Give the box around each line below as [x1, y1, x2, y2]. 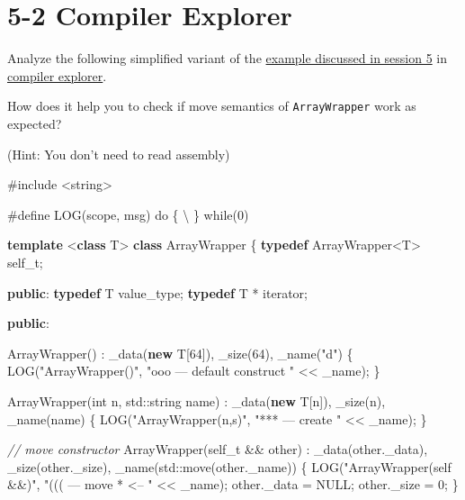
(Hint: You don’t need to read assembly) [7, 144, 230, 163]
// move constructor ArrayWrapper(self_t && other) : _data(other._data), [7, 440, 428, 459]
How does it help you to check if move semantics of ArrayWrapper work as [7, 96, 416, 115]
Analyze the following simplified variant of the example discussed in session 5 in [7, 49, 448, 68]
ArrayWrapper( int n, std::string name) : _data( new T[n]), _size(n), [7, 391, 386, 410]
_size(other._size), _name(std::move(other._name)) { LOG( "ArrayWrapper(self [7, 457, 452, 476]
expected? [7, 114, 62, 132]
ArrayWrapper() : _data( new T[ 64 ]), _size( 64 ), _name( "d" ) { [7, 343, 353, 362]
